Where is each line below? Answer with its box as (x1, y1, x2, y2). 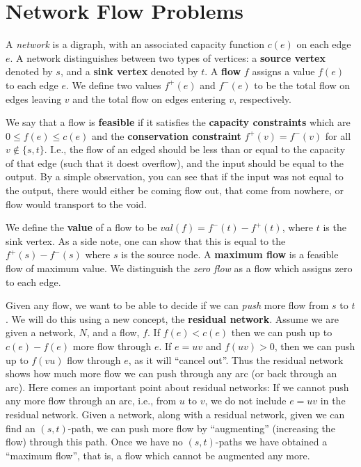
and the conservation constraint (91, 128, 241, 143)
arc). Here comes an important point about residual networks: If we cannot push (6, 379, 349, 394)
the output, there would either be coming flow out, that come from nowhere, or (6, 183, 344, 198)
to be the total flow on (254, 77, 351, 92)
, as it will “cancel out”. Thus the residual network (128, 352, 344, 367)
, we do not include (204, 393, 287, 408)
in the (320, 393, 346, 408)
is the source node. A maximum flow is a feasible (121, 247, 339, 262)
